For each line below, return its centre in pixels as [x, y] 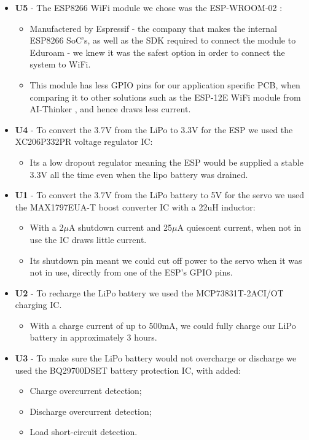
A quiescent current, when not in [239, 227]
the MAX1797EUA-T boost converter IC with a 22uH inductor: [135, 206]
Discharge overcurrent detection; [91, 411]
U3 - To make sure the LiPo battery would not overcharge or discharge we [156, 358]
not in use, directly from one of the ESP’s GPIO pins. [131, 272]
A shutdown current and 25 [120, 227]
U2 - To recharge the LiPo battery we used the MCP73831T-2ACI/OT [149, 292]
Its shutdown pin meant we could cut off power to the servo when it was [166, 260]
